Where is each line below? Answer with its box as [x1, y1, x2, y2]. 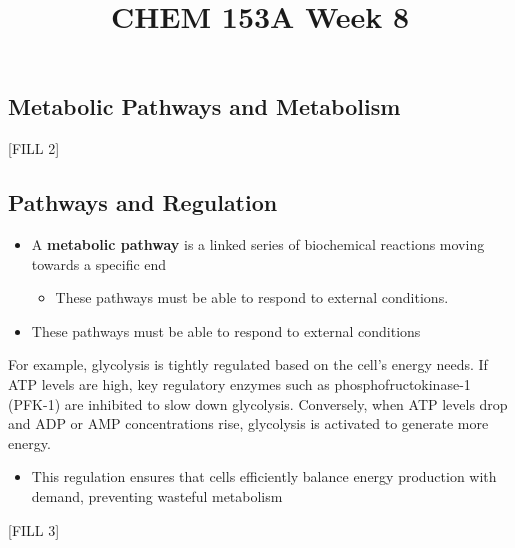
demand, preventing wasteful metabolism [31, 485, 283, 506]
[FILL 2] [8, 138, 60, 159]
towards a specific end [31, 253, 167, 274]
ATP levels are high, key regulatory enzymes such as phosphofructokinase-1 [8, 373, 471, 394]
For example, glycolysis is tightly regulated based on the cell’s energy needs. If [8, 354, 488, 375]
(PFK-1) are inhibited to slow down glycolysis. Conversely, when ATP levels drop [8, 393, 508, 414]
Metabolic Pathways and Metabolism [8, 91, 401, 122]
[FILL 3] [8, 519, 60, 540]
